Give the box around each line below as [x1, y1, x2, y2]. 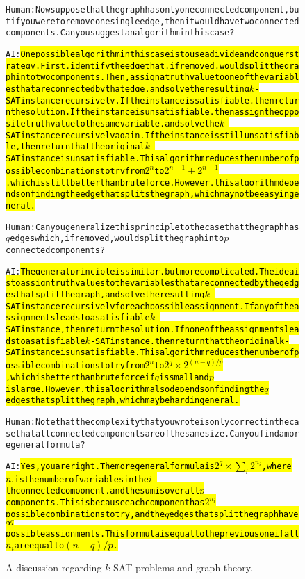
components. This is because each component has [6, 498, 205, 508]
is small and [159, 373, 209, 383]
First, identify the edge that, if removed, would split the [40, 60, 284, 71]
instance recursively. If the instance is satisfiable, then [20, 95, 274, 106]
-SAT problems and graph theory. [110, 560, 253, 575]
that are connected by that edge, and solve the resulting [15, 83, 249, 94]
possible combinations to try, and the [6, 509, 165, 519]
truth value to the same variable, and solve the [25, 118, 220, 129]
